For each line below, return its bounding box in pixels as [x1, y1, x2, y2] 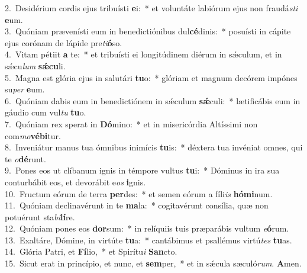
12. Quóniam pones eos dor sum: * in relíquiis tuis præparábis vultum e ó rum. [5, 222, 289, 235]
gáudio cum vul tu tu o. [5, 106, 86, 118]
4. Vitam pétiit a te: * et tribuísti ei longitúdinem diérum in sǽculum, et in [5, 48, 282, 60]
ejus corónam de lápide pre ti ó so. [5, 36, 122, 49]
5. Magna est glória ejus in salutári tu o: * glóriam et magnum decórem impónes [5, 71, 298, 83]
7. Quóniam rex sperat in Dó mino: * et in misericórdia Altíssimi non [5, 117, 258, 130]
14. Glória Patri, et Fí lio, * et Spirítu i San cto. [5, 245, 177, 258]
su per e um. [5, 83, 45, 95]
